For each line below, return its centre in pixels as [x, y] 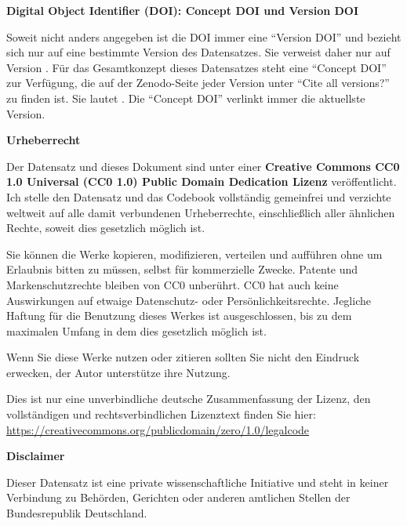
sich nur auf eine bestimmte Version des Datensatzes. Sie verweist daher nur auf [198, 52]
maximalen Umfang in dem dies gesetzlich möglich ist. [136, 330]
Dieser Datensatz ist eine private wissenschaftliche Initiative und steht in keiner [198, 482]
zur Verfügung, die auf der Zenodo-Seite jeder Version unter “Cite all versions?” [198, 83]
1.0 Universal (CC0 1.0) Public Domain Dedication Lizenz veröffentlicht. [202, 181]
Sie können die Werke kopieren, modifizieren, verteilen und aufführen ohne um [194, 254]
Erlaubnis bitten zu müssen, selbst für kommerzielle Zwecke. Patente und [182, 269]
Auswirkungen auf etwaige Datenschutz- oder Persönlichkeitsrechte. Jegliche [189, 300]
